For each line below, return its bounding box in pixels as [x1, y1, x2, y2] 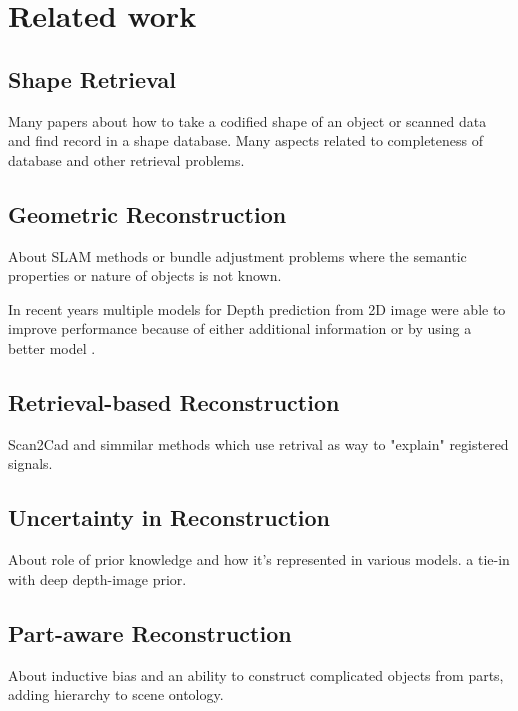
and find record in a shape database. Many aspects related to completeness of [8, 130, 484, 151]
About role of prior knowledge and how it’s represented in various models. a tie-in [8, 549, 510, 570]
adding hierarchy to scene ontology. [8, 684, 224, 705]
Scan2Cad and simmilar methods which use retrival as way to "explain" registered [8, 433, 509, 454]
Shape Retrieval [8, 63, 176, 94]
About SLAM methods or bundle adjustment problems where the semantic [8, 245, 467, 266]
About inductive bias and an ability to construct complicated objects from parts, [8, 664, 504, 685]
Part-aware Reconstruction [8, 617, 292, 648]
